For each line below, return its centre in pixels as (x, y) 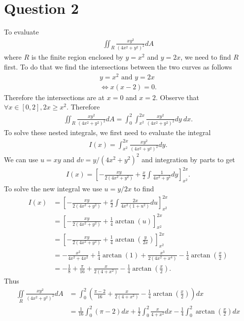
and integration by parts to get (188, 159)
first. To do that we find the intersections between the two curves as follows (118, 67)
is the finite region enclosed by (77, 57)
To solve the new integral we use (53, 189)
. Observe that (177, 97)
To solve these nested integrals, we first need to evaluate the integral (107, 132)
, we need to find (206, 57)
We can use (21, 159)
